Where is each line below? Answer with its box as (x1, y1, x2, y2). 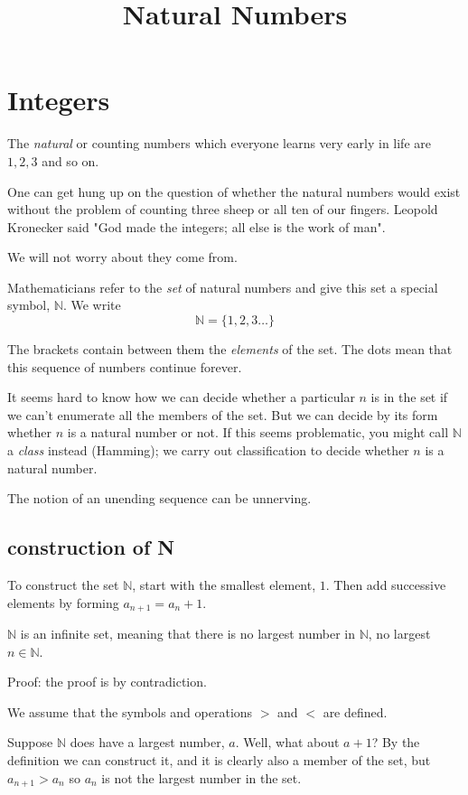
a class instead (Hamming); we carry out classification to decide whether (7, 441, 409, 460)
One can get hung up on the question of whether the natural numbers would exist (7, 182, 461, 201)
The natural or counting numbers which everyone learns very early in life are (7, 134, 431, 153)
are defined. (323, 702, 388, 721)
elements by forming (7, 593, 119, 612)
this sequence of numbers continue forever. (7, 357, 242, 376)
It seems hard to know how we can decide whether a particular (7, 388, 355, 407)
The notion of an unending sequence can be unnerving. (7, 489, 312, 508)
